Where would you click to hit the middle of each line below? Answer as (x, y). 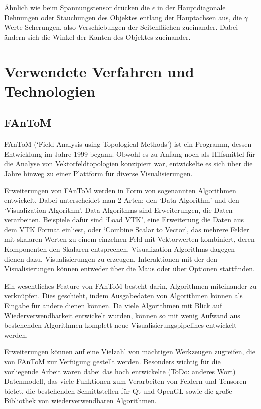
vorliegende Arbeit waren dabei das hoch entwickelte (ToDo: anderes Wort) (120, 371)
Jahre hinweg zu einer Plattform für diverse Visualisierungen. (98, 173)
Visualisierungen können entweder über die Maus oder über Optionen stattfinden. (129, 269)
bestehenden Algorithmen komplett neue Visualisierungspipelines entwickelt (120, 325)
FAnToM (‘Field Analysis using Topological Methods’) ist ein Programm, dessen (128, 144)
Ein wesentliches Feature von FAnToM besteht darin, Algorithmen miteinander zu (130, 285)
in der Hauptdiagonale (191, 7)
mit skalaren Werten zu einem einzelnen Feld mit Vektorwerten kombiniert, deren (129, 239)
